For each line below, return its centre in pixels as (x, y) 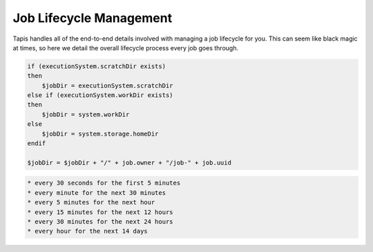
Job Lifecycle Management (93, 18)
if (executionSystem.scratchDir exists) (96, 66)
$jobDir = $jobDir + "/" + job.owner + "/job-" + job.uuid (129, 162)
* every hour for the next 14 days (87, 231)
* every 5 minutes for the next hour (91, 202)
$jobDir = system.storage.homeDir (100, 134)
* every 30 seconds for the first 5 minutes (104, 183)
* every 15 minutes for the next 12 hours (100, 212)
